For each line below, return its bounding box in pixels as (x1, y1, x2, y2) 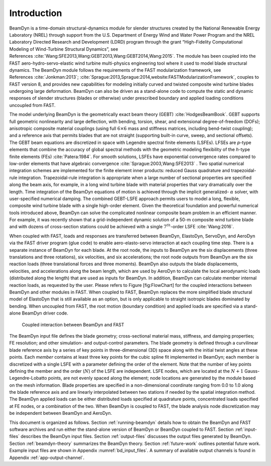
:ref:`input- (234, 426, 257, 432)
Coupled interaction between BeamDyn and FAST (22, 322, 124, 328)
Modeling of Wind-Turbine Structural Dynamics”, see (9, 46, 118, 52)
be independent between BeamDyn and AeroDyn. (9, 410, 112, 416)
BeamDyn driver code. (22, 310, 69, 316)
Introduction (9, 8, 62, 19)
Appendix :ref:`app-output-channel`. (9, 454, 85, 460)
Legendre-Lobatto (9, 375, 47, 381)
